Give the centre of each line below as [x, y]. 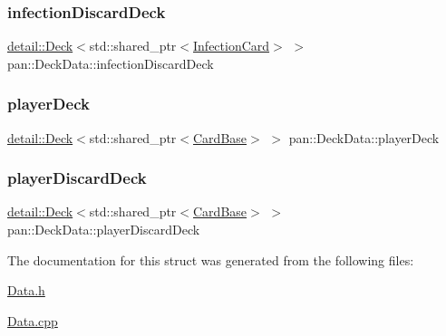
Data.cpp [33, 320]
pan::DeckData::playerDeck [364, 137]
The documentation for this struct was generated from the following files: [211, 259]
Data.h [26, 290]
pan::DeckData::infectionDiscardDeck [111, 63]
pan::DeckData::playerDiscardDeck [104, 230]
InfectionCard [232, 46]
